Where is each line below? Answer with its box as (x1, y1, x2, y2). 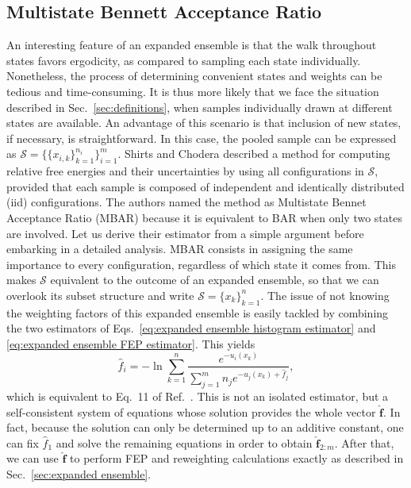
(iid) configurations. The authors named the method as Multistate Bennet (6, 194, 367, 210)
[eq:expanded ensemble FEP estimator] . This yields (6, 335, 255, 352)
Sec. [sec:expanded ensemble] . (6, 465, 152, 482)
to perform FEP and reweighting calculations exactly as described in (70, 450, 404, 467)
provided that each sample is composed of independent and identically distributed (6, 178, 405, 194)
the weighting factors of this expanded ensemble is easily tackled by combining (6, 304, 389, 321)
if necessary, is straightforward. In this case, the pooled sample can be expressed (6, 129, 397, 146)
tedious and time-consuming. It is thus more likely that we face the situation (6, 83, 379, 99)
